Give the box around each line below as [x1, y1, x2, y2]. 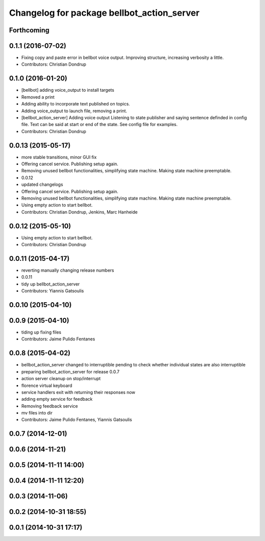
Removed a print [21, 94, 55, 100]
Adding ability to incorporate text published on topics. [21, 101, 130, 107]
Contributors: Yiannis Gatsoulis [21, 288, 84, 294]
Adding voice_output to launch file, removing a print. [21, 108, 128, 114]
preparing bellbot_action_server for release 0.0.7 [21, 368, 120, 375]
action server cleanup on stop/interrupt [21, 376, 101, 382]
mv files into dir [21, 410, 53, 416]
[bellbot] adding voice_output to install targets [21, 87, 115, 93]
